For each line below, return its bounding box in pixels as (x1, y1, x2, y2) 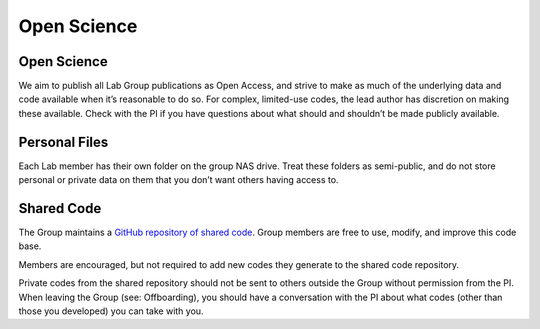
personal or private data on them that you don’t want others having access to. (18, 174, 339, 186)
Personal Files (18, 133, 109, 150)
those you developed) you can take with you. (18, 305, 204, 317)
